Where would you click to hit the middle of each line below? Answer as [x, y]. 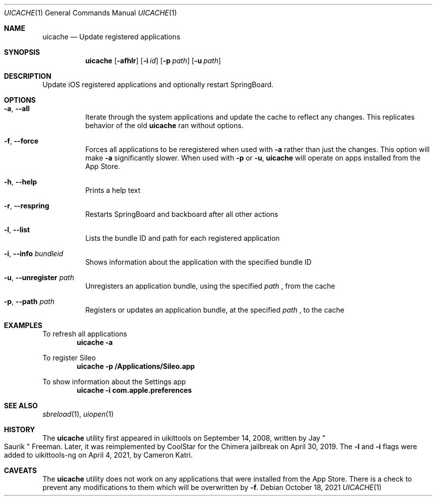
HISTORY [20, 429]
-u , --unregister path [39, 277]
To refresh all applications [85, 334]
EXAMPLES [23, 325]
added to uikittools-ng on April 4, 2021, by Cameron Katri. [99, 455]
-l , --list [17, 230]
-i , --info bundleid [34, 253]
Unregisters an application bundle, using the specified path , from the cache [210, 286]
